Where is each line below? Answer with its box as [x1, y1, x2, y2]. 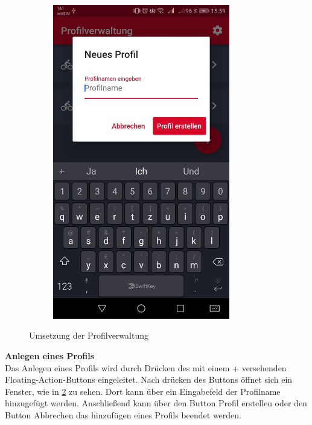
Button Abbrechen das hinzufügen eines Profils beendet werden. [5, 408, 241, 421]
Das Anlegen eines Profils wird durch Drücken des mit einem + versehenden [5, 361, 287, 374]
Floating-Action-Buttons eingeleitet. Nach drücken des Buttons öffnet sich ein [5, 373, 293, 386]
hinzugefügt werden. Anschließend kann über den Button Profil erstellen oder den [5, 397, 307, 409]
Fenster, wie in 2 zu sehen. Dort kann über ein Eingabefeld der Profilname [5, 385, 281, 397]
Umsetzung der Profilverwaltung [29, 329, 148, 342]
